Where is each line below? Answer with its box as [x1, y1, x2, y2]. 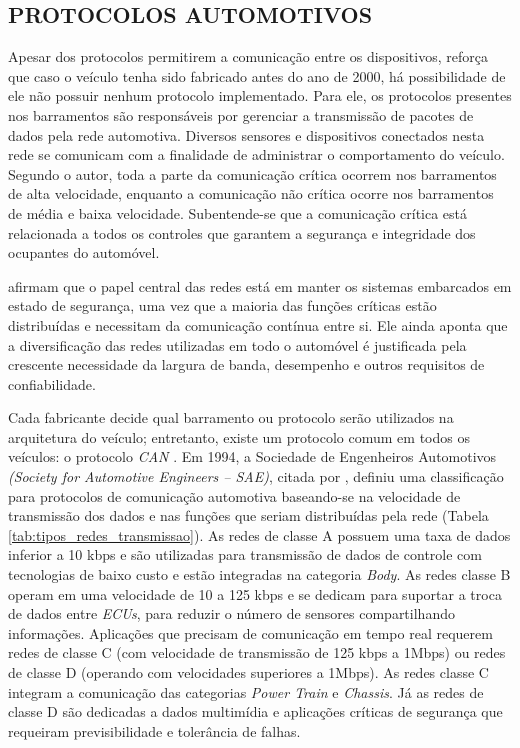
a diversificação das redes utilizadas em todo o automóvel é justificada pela [8, 334, 467, 355]
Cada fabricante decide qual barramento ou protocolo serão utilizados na [8, 407, 454, 428]
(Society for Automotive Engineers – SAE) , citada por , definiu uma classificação [8, 466, 504, 487]
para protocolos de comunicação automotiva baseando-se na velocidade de [8, 485, 461, 506]
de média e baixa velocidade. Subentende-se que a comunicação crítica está [8, 202, 468, 223]
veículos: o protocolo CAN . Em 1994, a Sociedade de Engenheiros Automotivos [8, 446, 497, 467]
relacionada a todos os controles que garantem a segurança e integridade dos [8, 222, 476, 243]
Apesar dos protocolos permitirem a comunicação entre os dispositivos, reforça [8, 46, 488, 67]
